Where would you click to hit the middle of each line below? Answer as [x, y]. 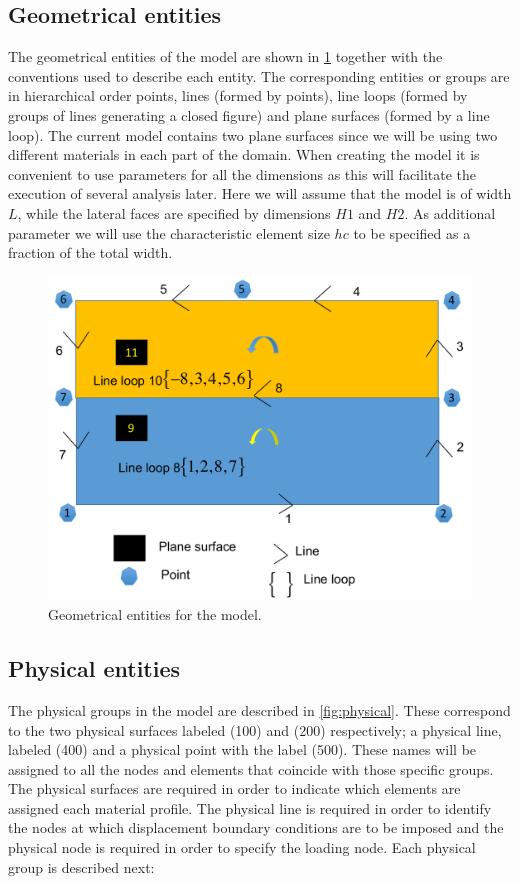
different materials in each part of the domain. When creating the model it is [244, 154]
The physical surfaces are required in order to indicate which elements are [234, 788]
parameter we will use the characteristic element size [169, 232]
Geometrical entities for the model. [155, 614]
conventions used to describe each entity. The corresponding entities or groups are [259, 75]
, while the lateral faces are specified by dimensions [174, 212]
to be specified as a [412, 232]
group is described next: [81, 866]
